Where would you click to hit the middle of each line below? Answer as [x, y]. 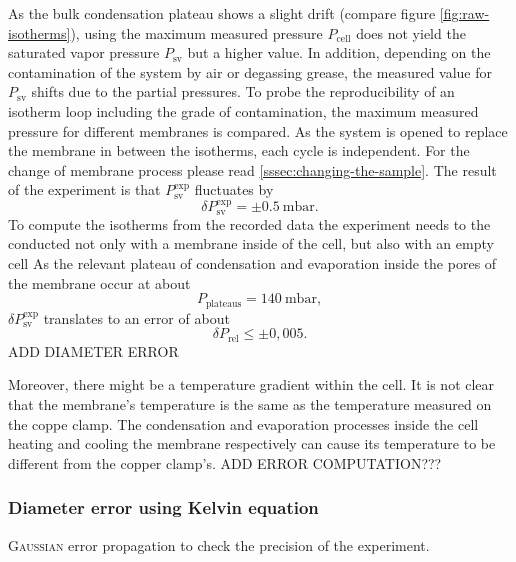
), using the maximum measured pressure [196, 32]
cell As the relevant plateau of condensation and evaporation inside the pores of [252, 263]
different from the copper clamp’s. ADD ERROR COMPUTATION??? [225, 462]
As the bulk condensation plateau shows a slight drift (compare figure [222, 13]
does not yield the [411, 32]
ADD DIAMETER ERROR [93, 350]
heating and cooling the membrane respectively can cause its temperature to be [252, 443]
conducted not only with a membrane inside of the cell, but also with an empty [251, 243]
